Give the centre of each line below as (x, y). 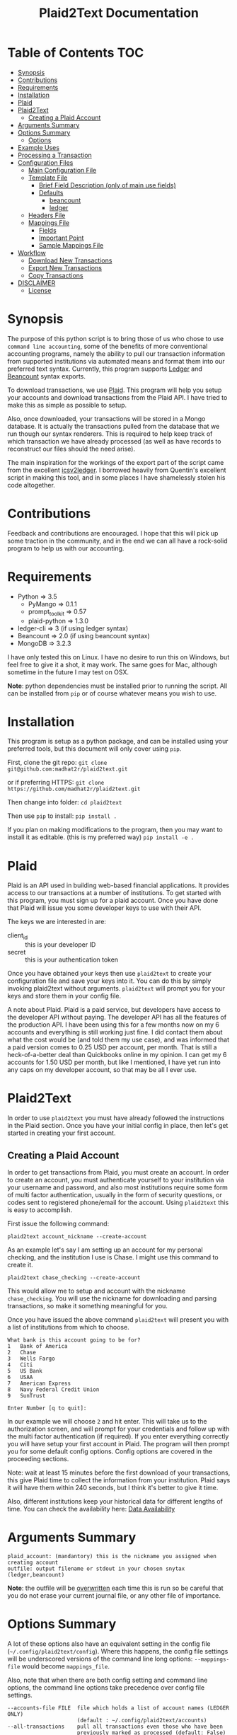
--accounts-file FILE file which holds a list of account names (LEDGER (118, 1708)
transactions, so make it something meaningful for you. (88, 1305)
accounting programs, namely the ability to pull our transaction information (116, 353)
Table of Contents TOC (76, 53)
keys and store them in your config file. (64, 996)
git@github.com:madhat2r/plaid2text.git (68, 769)
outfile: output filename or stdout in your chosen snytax (96, 1569)
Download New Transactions (70, 260)
